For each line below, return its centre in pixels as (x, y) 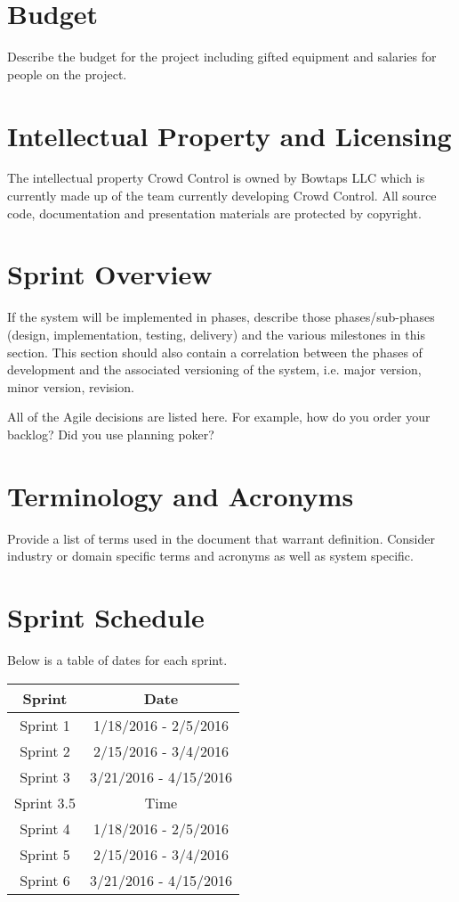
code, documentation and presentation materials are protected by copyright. (214, 213)
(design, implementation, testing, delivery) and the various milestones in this (216, 334)
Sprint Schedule (106, 617)
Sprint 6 (45, 880)
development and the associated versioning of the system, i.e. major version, (214, 369)
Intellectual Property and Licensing (229, 135)
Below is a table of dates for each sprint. (117, 659)
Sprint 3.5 (45, 802)
